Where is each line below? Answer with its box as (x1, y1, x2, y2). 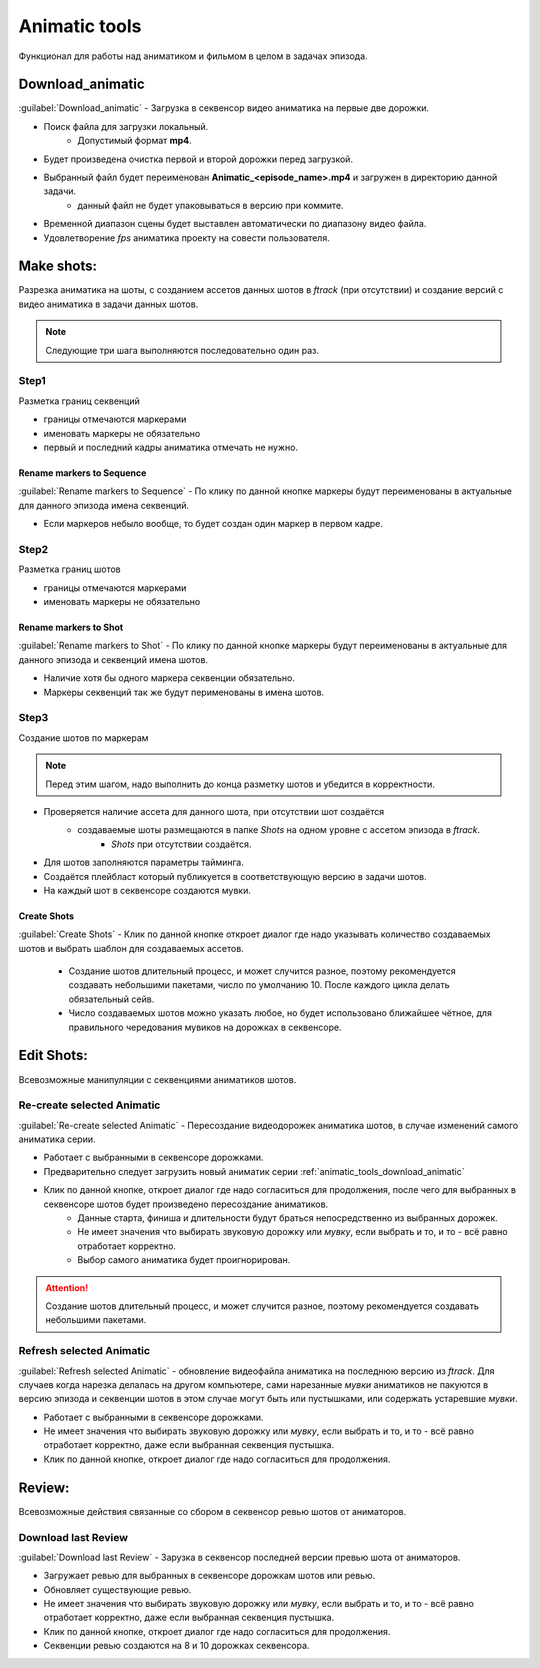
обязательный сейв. (68, 993, 155, 1005)
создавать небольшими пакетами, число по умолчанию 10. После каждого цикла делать (68, 979, 450, 991)
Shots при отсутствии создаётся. (111, 838, 252, 850)
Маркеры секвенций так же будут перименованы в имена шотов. (43, 686, 325, 698)
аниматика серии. (18, 1133, 96, 1145)
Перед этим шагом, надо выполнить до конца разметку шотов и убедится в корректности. (45, 778, 435, 790)
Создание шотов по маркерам (18, 731, 149, 744)
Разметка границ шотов (18, 563, 121, 575)
